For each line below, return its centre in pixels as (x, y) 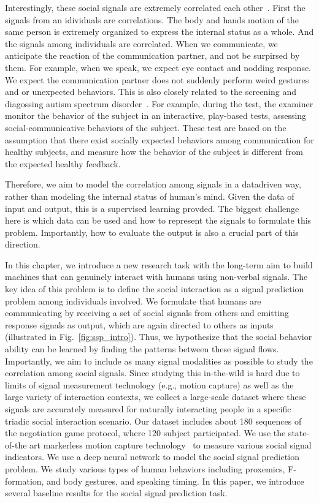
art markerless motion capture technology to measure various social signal (171, 444)
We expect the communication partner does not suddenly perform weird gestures (157, 79)
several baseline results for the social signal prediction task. (116, 493)
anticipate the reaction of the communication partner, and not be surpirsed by (152, 55)
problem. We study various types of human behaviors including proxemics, (145, 468)
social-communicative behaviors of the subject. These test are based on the (146, 127)
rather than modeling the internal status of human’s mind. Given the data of (150, 196)
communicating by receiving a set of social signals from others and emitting (147, 313)
